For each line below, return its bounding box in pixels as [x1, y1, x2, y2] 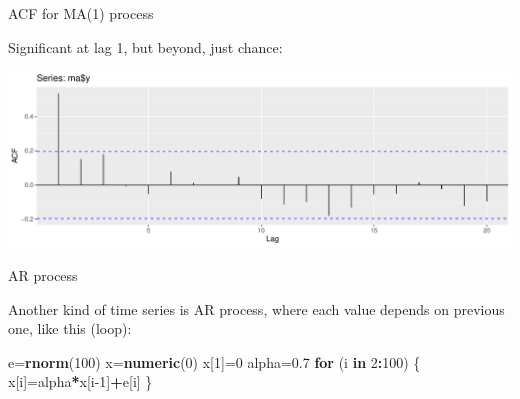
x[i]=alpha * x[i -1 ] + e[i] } [8, 371, 153, 392]
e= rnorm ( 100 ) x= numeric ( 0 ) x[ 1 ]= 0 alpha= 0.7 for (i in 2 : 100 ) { [8, 351, 421, 372]
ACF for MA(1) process [8, 3, 154, 23]
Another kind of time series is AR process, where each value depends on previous [8, 298, 505, 319]
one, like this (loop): [8, 318, 132, 339]
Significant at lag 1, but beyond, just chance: [8, 36, 283, 57]
